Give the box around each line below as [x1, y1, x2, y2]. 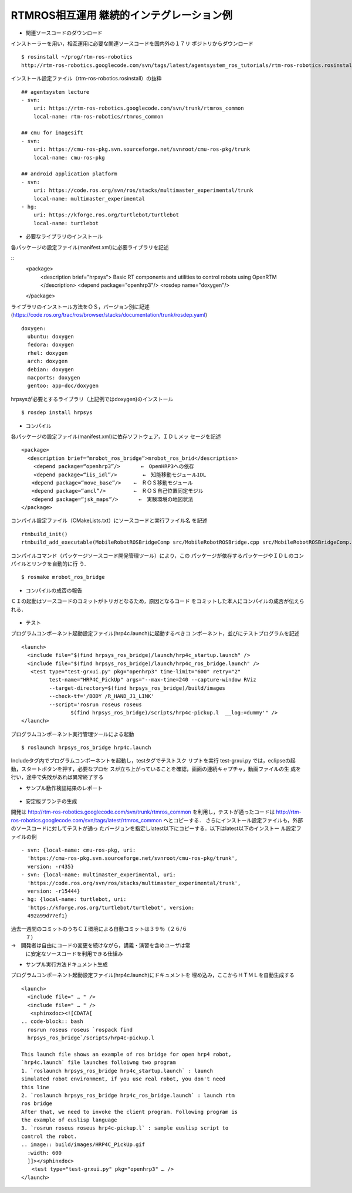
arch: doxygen [27, 358, 68, 365]
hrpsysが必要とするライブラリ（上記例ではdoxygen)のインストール [11, 395, 174, 402]
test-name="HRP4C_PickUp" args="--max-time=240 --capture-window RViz [49, 676, 256, 683]
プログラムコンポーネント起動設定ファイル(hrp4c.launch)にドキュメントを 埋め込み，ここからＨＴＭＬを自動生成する [11, 971, 295, 979]
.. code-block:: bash [21, 1018, 83, 1025]
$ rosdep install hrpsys [21, 409, 93, 416]
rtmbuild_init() [21, 531, 68, 537]
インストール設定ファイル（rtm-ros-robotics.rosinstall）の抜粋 [11, 75, 162, 82]
